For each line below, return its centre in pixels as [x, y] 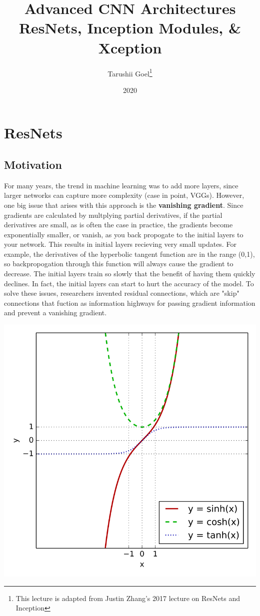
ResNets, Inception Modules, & [130, 28]
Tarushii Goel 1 [130, 72]
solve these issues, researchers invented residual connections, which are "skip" [122, 293]
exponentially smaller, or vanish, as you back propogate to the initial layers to [124, 234]
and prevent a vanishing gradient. [55, 312]
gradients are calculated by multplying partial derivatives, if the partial [113, 215]
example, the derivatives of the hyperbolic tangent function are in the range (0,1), [129, 254]
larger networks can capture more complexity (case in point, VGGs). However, [124, 195]
